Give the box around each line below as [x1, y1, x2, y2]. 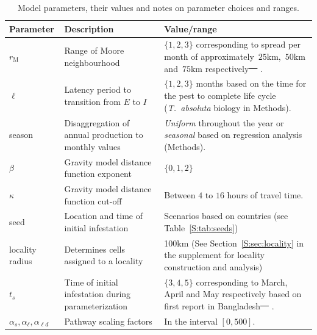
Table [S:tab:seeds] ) [164, 222, 238, 234]
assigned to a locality [64, 254, 143, 267]
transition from [64, 95, 121, 107]
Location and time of [64, 209, 143, 222]
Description [64, 22, 114, 35]
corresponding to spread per [196, 38, 301, 51]
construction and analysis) [164, 261, 263, 273]
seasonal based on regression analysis [164, 128, 302, 141]
